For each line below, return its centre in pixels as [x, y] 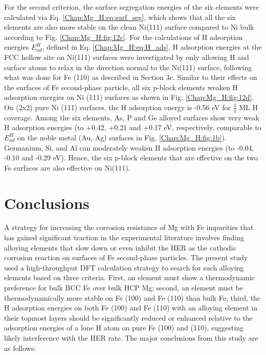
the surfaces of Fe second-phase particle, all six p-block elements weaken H [121, 87]
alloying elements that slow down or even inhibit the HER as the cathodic [120, 247]
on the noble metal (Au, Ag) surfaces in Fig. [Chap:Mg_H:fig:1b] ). [122, 137]
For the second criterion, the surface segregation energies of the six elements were [132, 7]
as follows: [20, 348]
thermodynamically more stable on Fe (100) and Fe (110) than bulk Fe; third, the [132, 297]
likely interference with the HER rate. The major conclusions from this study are [131, 337]
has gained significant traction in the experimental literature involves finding [124, 237]
